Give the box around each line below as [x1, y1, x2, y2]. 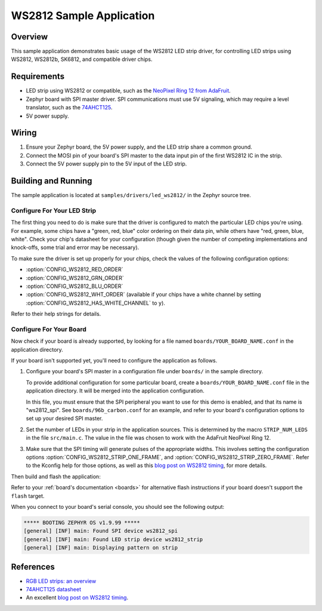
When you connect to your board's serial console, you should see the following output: [11, 503, 225, 510]
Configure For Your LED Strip [11, 206, 97, 214]
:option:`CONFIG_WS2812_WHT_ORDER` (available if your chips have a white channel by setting [26, 291, 262, 298]
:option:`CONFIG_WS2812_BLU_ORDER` [26, 283, 123, 290]
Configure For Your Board [11, 325, 86, 333]
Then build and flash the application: [11, 472, 101, 480]
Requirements [11, 72, 65, 82]
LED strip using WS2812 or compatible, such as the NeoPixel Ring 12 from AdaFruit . [26, 87, 231, 94]
